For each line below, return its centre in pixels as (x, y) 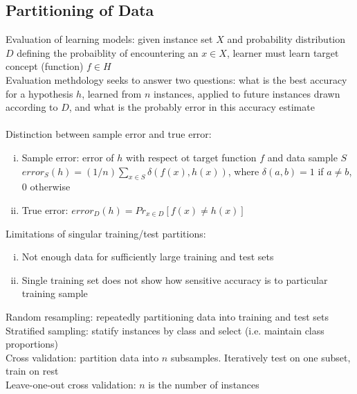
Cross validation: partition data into (82, 357)
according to (32, 107)
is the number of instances (204, 384)
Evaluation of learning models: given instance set (109, 39)
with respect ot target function (191, 157)
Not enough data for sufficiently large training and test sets (148, 257)
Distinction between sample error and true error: (109, 134)
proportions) (32, 344)
